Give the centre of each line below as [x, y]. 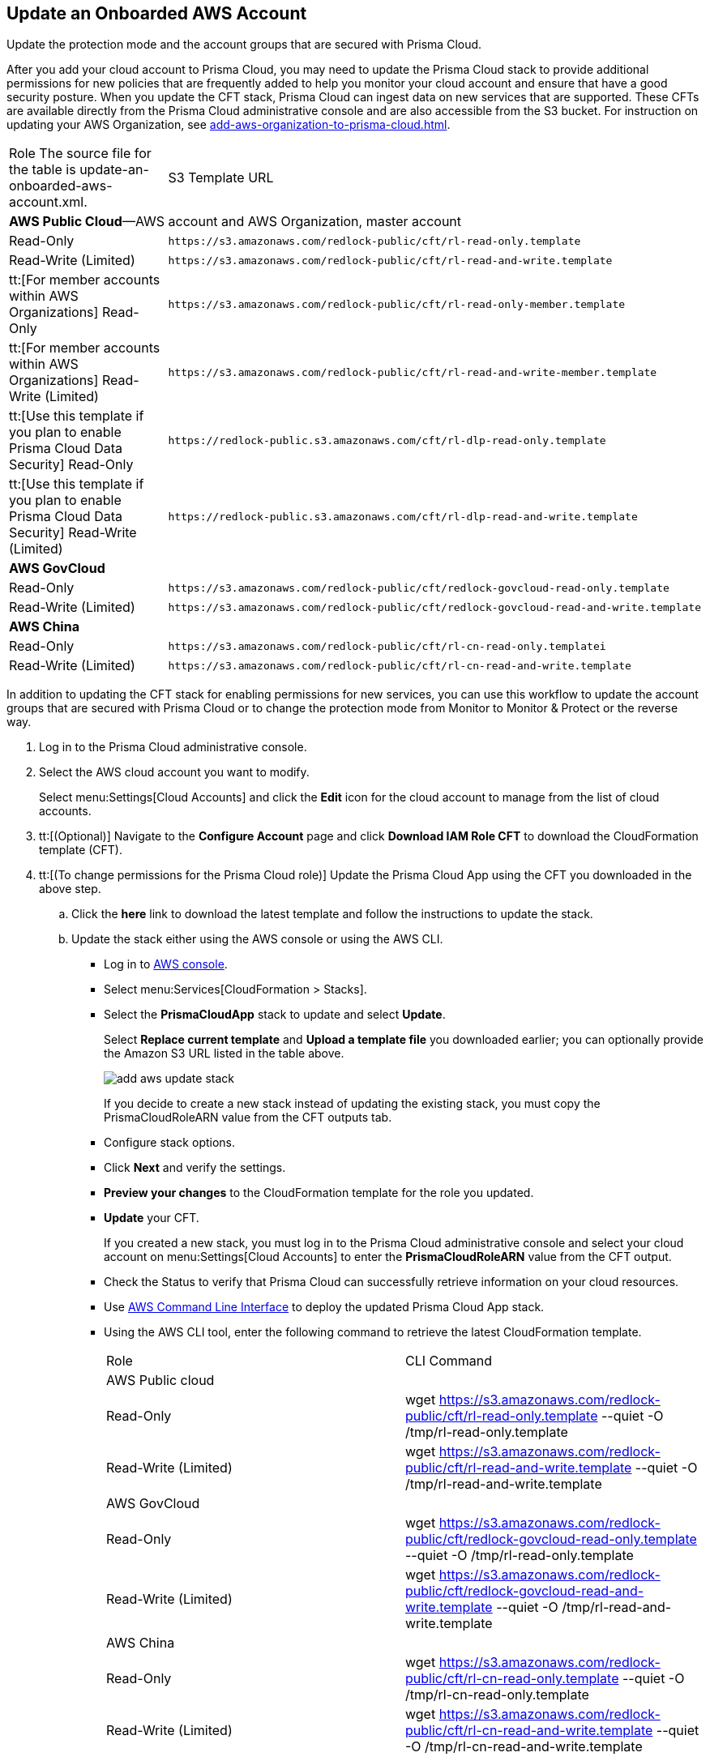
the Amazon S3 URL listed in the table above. [224, 1054]
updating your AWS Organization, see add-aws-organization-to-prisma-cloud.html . [229, 125]
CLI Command [449, 1361]
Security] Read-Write [73, 533]
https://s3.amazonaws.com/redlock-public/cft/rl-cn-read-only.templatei [387, 646]
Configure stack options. [170, 1143]
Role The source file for [80, 154]
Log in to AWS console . [166, 964]
